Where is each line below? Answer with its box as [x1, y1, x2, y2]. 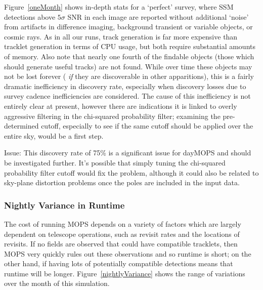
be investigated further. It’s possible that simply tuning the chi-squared [4, 157, 226, 168]
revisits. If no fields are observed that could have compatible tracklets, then [4, 238, 238, 249]
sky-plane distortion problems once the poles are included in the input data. [4, 177, 240, 188]
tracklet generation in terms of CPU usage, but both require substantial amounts [4, 41, 256, 52]
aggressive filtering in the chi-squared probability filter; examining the [4, 110, 221, 121]
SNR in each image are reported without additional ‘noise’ [67, 11, 249, 22]
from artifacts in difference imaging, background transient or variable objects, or [4, 21, 253, 32]
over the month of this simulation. [4, 278, 110, 288]
